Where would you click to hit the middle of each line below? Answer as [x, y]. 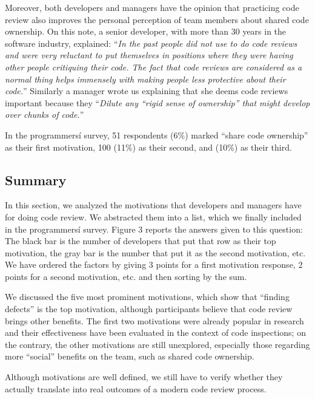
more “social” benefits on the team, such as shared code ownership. [130, 356]
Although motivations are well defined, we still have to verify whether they [144, 377]
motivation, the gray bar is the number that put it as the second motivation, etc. [155, 252]
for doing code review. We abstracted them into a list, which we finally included [153, 217]
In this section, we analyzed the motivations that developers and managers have [153, 205]
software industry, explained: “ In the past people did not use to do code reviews [151, 43]
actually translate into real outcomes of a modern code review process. [136, 388]
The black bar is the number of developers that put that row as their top [141, 241]
